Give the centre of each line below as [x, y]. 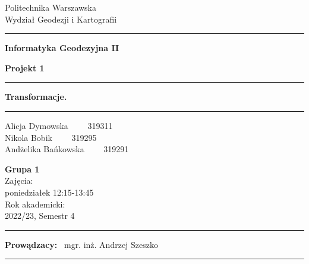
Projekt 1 [25, 67]
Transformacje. [36, 97]
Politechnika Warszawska [51, 7]
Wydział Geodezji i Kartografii [61, 19]
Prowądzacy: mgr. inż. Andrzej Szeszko [82, 244]
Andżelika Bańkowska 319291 [67, 149]
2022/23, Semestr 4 [40, 216]
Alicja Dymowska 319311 [59, 125]
